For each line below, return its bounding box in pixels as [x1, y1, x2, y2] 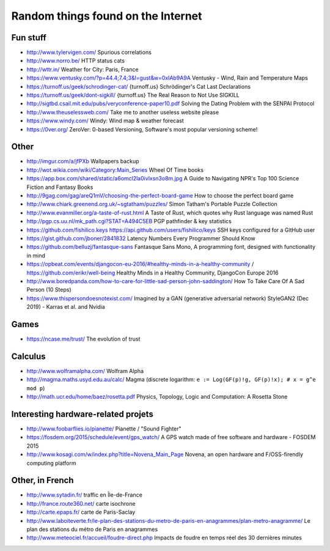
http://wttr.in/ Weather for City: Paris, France [26, 65, 139, 73]
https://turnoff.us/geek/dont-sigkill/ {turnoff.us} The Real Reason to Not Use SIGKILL [26, 92, 240, 99]
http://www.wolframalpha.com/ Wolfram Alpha [26, 367, 144, 374]
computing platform [26, 459, 76, 467]
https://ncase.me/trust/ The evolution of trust [26, 335, 141, 342]
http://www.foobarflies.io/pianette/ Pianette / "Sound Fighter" [26, 425, 182, 432]
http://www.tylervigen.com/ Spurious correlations [26, 49, 152, 56]
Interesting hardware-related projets [11, 409, 154, 419]
